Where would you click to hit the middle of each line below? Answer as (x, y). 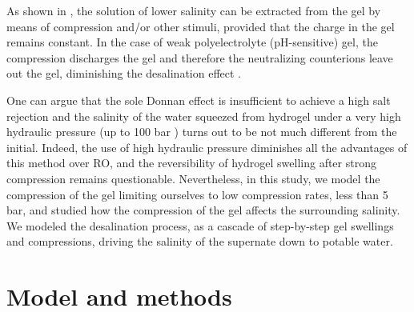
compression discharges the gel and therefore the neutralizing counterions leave (200, 57)
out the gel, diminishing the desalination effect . (124, 73)
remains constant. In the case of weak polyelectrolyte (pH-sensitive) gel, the (192, 42)
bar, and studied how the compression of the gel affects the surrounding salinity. (203, 210)
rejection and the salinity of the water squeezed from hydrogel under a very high (204, 116)
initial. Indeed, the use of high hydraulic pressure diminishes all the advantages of (207, 147)
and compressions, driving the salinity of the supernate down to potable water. (200, 241)
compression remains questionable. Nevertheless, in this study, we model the (193, 178)
